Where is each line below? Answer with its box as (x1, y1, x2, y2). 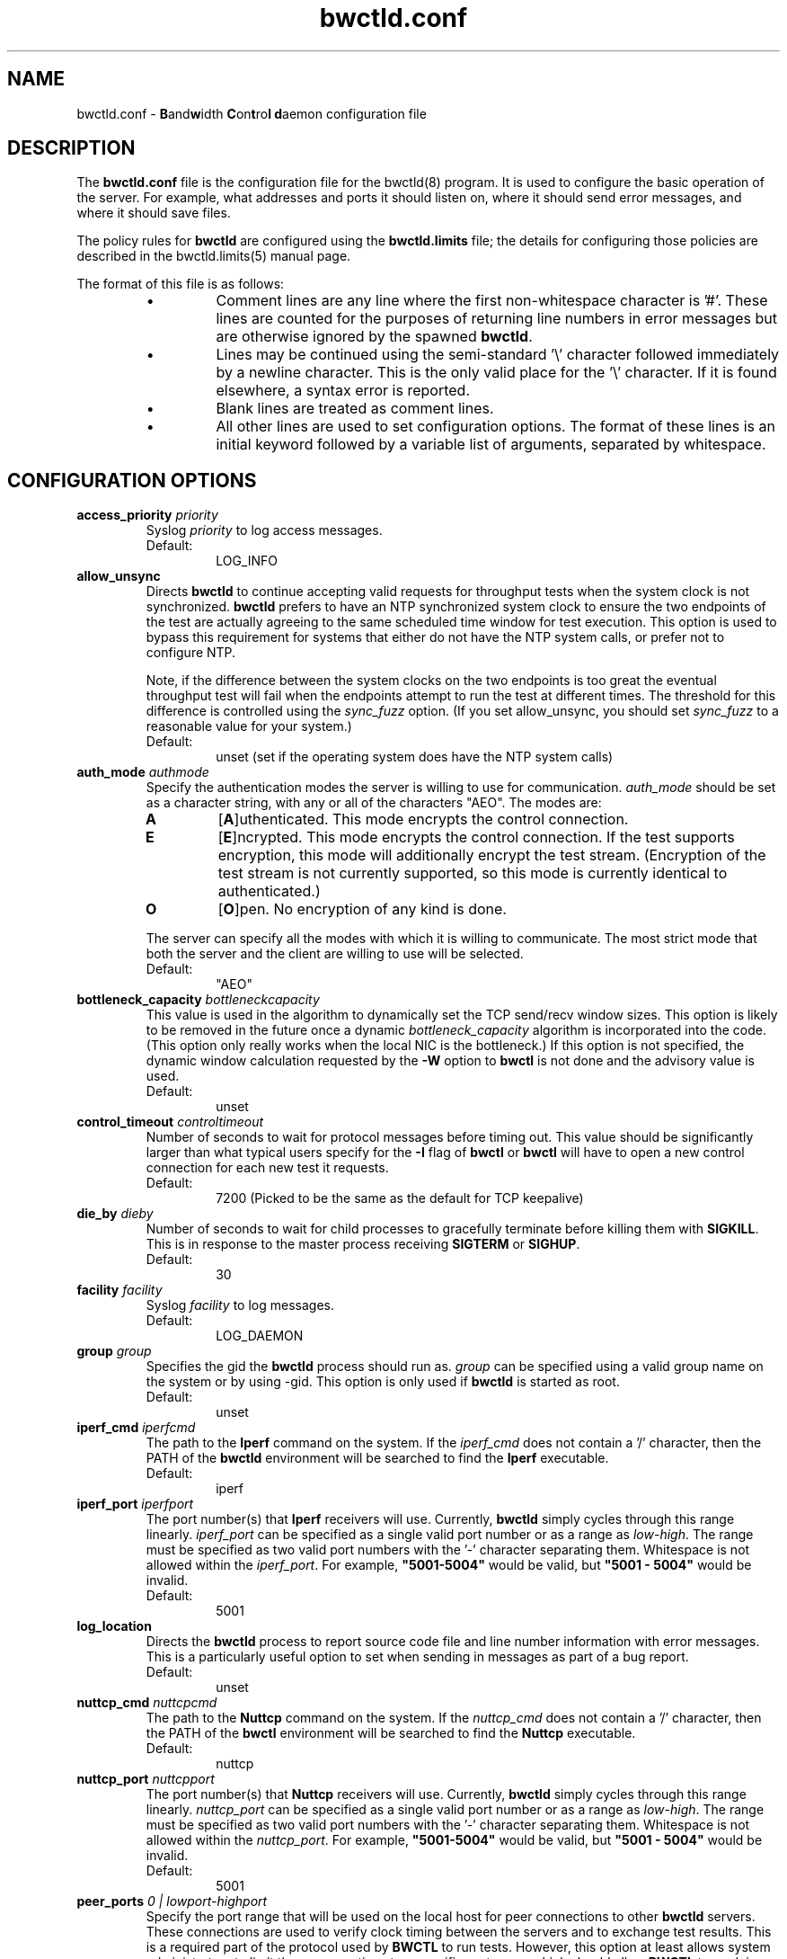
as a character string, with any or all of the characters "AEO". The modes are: (146, 795, 602, 811)
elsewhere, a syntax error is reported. (216, 381, 470, 400)
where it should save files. (76, 205, 231, 221)
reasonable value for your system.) (146, 718, 352, 735)
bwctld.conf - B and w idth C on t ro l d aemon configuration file (76, 105, 427, 121)
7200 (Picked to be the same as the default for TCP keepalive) (216, 1190, 584, 1207)
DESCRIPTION (7, 137, 136, 160)
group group (76, 1343, 152, 1359)
